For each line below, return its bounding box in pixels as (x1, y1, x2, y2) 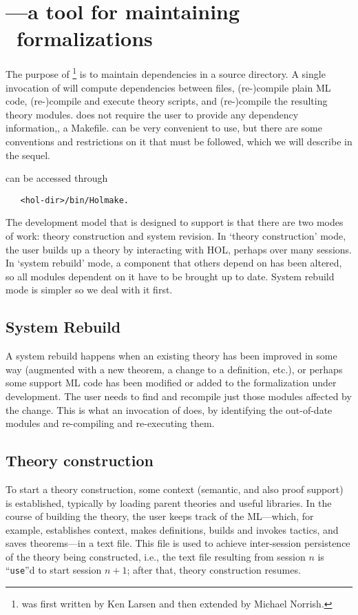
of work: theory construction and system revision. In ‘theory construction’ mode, (6, 228, 346, 242)
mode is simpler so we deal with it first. (6, 282, 173, 297)
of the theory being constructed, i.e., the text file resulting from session (6, 549, 306, 563)
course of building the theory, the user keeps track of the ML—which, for (6, 509, 314, 523)
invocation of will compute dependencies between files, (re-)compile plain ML (6, 80, 331, 94)
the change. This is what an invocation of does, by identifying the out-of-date (6, 402, 333, 417)
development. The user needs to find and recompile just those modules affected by (6, 388, 352, 403)
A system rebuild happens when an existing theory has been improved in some (6, 348, 337, 363)
